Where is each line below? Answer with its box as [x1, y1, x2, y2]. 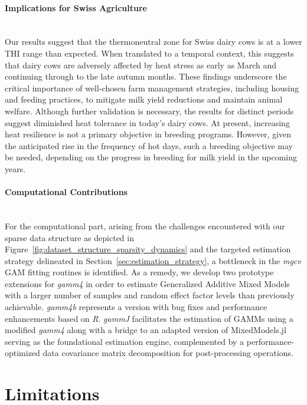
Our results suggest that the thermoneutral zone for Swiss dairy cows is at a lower [5, 35, 302, 48]
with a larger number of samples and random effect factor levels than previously [5, 289, 295, 301]
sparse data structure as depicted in [5, 231, 134, 243]
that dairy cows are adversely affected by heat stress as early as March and [5, 58, 276, 71]
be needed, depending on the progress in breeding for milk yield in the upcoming [5, 151, 298, 163]
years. [5, 162, 26, 174]
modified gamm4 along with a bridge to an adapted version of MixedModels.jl [5, 324, 286, 336]
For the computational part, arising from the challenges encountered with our [5, 219, 285, 232]
